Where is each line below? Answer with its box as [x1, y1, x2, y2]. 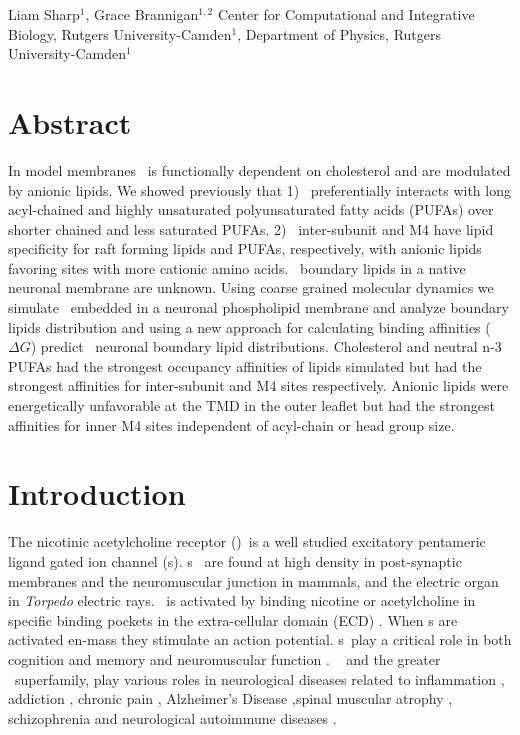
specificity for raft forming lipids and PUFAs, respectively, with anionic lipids [8, 238, 482, 259]
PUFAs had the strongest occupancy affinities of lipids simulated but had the [8, 355, 482, 376]
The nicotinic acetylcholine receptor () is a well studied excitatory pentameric [8, 531, 486, 552]
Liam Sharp [8, 4, 80, 24]
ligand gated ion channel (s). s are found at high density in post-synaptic [8, 550, 462, 571]
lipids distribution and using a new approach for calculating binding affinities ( [8, 316, 491, 337]
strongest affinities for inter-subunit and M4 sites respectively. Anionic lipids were [8, 375, 509, 396]
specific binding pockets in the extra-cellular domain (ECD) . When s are [8, 609, 458, 630]
